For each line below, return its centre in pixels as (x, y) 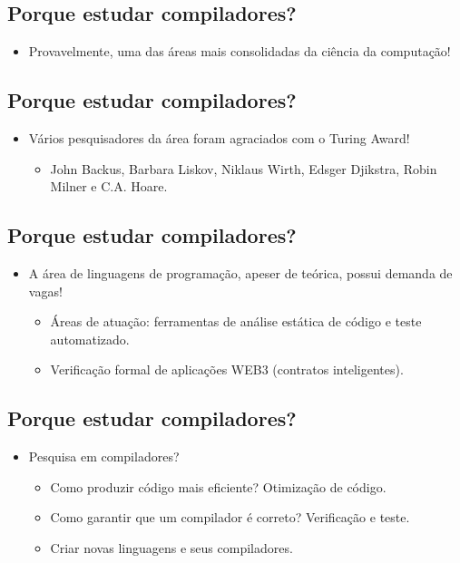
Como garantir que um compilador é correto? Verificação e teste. (230, 517)
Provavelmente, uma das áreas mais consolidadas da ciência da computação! (240, 51)
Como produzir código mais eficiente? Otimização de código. (218, 486)
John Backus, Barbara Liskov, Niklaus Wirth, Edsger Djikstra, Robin (244, 168)
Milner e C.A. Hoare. (109, 186)
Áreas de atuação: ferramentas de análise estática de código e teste (236, 321)
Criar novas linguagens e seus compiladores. (171, 547)
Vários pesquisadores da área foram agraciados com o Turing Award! (219, 138)
